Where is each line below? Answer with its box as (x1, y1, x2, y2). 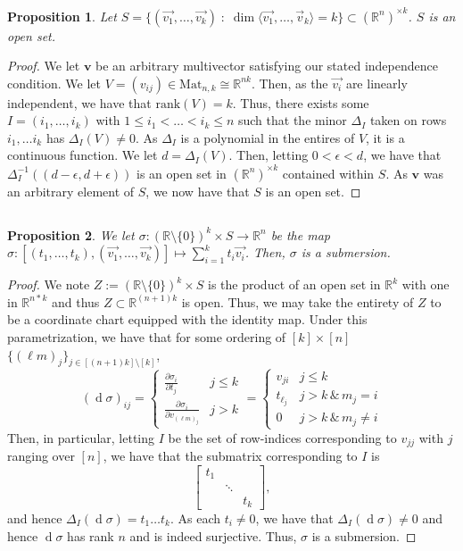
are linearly (345, 73, 408, 92)
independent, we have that (7, 93, 152, 112)
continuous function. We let (7, 146, 158, 164)
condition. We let (7, 73, 102, 92)
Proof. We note (7, 275, 90, 294)
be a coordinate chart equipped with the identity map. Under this (7, 310, 368, 329)
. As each (169, 509, 221, 528)
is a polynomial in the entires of (180, 128, 355, 146)
